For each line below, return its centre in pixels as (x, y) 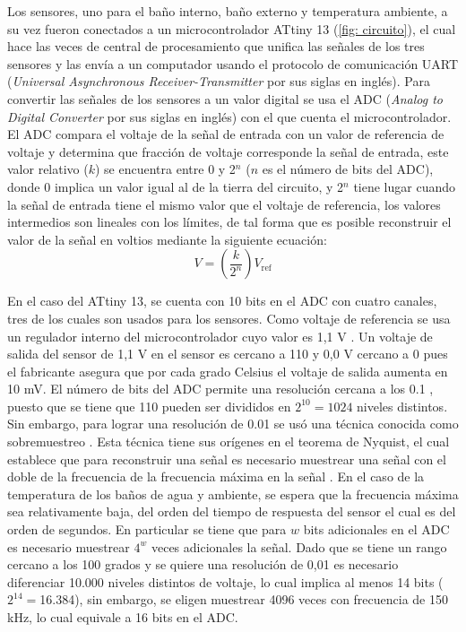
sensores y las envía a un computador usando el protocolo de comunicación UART (233, 63)
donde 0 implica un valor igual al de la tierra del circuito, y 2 (176, 186)
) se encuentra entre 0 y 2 (165, 169)
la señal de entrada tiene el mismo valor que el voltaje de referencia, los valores (224, 204)
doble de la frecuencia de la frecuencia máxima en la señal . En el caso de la (216, 476)
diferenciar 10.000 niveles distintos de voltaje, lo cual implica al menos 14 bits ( (225, 581)
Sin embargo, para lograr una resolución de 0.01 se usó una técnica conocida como (233, 424)
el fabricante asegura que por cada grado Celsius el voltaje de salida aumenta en (228, 371)
